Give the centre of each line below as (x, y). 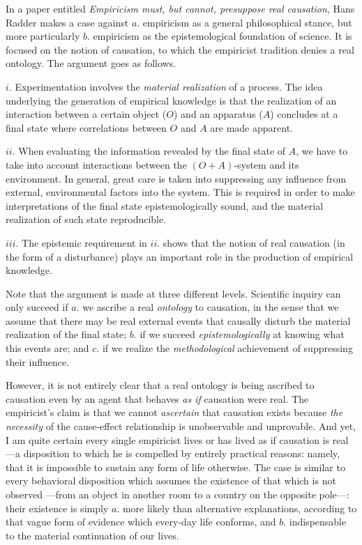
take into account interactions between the (96, 164)
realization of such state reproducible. (86, 219)
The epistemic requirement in (84, 242)
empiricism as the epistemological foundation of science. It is (223, 36)
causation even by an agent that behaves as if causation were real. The (157, 398)
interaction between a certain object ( (86, 114)
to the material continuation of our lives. (92, 535)
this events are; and (47, 348)
